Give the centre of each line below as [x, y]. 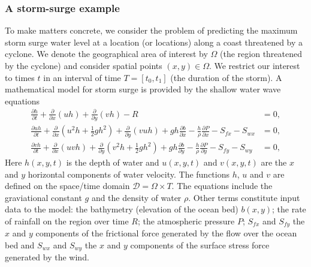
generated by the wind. [47, 257]
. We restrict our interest [254, 65]
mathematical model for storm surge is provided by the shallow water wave [143, 89]
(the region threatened [261, 54]
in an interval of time [82, 77]
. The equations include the [222, 186]
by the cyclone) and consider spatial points [84, 65]
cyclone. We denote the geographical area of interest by [106, 54]
